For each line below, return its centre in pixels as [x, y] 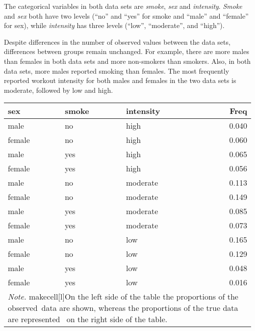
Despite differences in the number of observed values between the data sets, [117, 41]
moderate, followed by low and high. [59, 90]
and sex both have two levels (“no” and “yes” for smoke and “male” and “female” [126, 15]
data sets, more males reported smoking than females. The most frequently [117, 70]
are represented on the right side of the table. [88, 319]
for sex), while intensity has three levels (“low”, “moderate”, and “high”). [114, 25]
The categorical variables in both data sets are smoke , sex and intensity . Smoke [123, 6]
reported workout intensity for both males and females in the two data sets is [120, 80]
